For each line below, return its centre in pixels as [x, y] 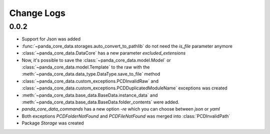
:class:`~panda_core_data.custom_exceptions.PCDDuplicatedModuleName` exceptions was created [124, 88]
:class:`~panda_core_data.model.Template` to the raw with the [86, 67]
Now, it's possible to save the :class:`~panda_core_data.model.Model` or [96, 60]
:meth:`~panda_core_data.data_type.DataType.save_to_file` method [91, 74]
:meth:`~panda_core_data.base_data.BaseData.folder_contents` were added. [100, 102]
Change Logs [37, 13]
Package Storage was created [53, 123]
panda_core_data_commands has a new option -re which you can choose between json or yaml [121, 109]
